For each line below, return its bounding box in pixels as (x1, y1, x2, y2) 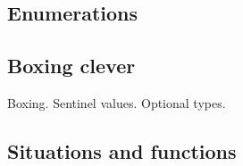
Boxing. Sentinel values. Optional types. (7, 93, 226, 112)
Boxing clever (7, 52, 136, 79)
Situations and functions (7, 137, 237, 164)
